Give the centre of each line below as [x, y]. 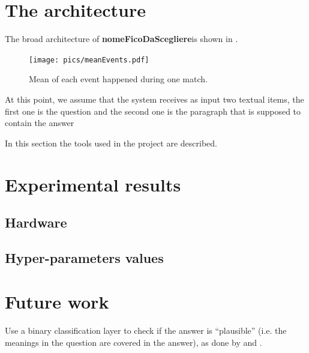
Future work [57, 302]
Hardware [36, 222]
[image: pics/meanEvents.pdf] [89, 60]
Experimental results [93, 184]
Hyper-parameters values [84, 257]
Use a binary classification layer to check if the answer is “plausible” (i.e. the [146, 330]
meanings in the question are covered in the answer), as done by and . [133, 342]
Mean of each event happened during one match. [118, 79]
